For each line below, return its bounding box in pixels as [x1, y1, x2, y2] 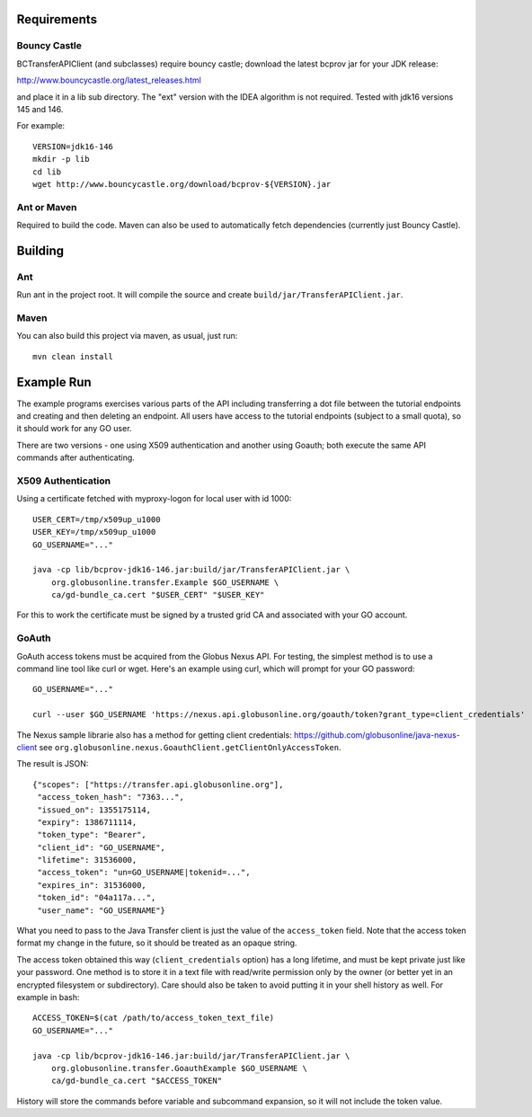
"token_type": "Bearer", [37, 829, 147, 840]
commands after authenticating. [16, 452, 135, 463]
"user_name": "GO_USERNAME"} [37, 905, 166, 916]
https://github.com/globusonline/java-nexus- [293, 729, 460, 740]
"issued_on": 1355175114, [37, 804, 152, 815]
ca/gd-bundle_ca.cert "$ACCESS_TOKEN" [50, 1076, 223, 1086]
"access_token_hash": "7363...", [37, 792, 184, 802]
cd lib [32, 166, 62, 177]
